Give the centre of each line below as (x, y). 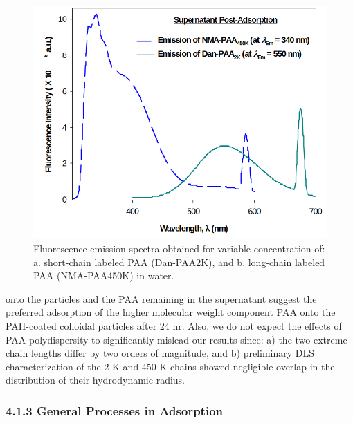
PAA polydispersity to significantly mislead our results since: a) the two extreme (176, 339)
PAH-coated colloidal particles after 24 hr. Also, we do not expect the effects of (174, 325)
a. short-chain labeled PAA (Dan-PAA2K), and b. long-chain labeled (179, 262)
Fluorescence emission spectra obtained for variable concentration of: (179, 248)
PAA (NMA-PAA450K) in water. (104, 275)
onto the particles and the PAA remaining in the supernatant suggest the (161, 298)
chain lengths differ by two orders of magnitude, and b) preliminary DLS (160, 353)
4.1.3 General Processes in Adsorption (115, 410)
